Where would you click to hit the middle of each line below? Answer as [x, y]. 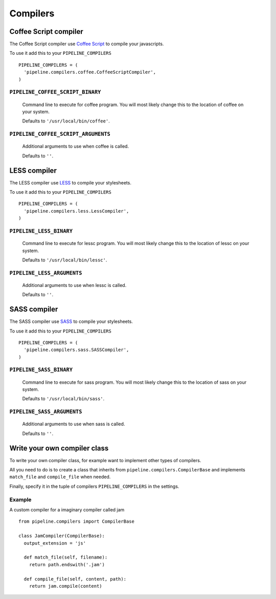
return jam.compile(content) [65, 586]
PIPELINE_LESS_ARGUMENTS [46, 273]
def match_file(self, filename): [66, 557]
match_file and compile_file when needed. [60, 477]
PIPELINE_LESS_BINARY [41, 231]
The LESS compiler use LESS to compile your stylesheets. [70, 182]
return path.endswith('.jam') [67, 564]
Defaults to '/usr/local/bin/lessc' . [65, 260]
